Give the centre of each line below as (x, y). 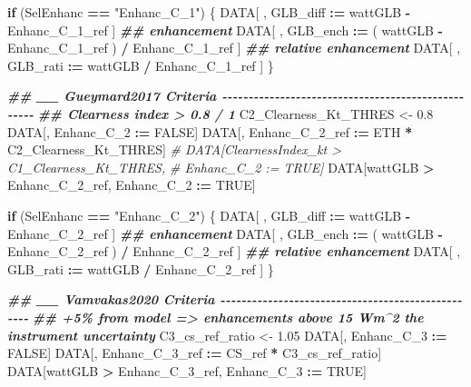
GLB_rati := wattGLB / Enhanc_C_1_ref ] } (141, 65)
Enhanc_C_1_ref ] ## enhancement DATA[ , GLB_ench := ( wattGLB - (225, 30)
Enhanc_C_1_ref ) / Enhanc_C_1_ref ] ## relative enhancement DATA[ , (234, 48)
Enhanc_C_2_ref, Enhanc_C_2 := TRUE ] (132, 185)
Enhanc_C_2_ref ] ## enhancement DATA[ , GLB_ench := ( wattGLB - (225, 233)
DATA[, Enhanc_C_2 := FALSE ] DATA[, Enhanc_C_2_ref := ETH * (210, 131)
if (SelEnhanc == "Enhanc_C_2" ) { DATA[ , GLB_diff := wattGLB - (209, 215)
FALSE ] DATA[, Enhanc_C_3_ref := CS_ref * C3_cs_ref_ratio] (195, 353)
